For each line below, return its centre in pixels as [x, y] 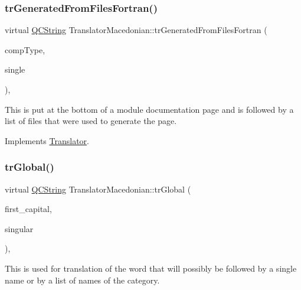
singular [19, 228]
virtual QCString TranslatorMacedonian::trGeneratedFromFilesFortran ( [136, 30]
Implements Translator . [47, 140]
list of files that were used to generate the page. [91, 121]
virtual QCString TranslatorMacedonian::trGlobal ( [98, 189]
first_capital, [28, 209]
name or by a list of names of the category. [82, 280]
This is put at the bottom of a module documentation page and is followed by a [149, 109]
